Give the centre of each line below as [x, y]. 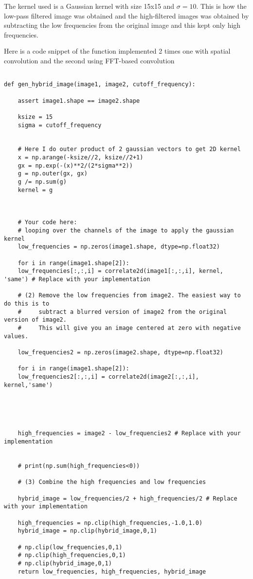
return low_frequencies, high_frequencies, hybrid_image [112, 571]
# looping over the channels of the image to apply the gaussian [126, 231]
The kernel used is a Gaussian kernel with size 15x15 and [89, 6]
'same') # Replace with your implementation [77, 279]
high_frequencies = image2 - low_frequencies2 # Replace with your [129, 434]
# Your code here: [47, 222]
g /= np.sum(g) [42, 182]
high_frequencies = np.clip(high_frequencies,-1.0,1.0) [110, 523]
